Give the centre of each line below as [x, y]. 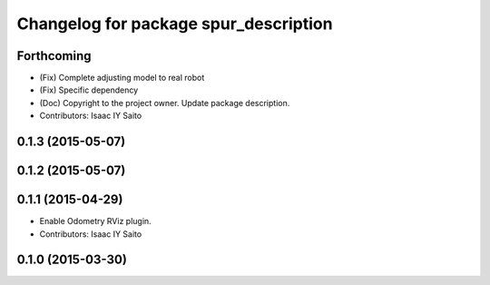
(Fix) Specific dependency [89, 90]
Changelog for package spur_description [175, 24]
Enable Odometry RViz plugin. [95, 221]
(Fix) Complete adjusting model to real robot [122, 78]
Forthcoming [54, 56]
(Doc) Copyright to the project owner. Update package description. [165, 103]
